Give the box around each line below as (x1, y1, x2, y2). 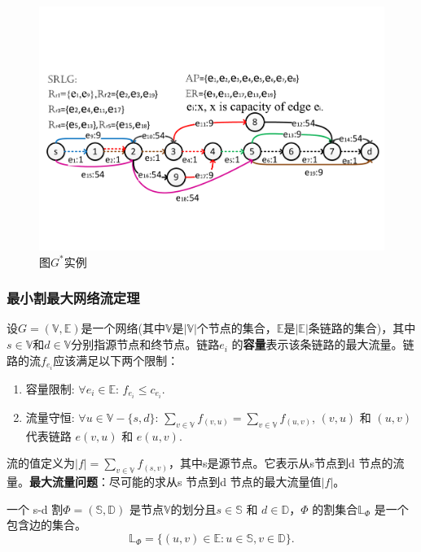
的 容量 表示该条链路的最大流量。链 (231, 336, 414, 353)
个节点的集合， (196, 319, 277, 337)
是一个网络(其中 (81, 319, 165, 337)
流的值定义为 (7, 454, 75, 472)
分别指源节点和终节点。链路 (71, 336, 220, 353)
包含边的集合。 (7, 516, 86, 533)
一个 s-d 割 (7, 500, 64, 517)
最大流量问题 (29, 473, 98, 490)
